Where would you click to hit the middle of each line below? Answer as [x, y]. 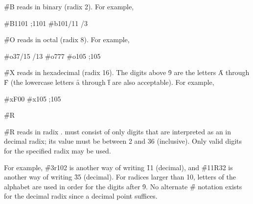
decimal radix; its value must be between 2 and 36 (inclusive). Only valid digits [123, 141]
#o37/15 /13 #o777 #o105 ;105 [52, 56]
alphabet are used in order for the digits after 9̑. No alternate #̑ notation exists [123, 186]
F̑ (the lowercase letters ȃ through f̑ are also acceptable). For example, [109, 82]
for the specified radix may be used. [57, 150]
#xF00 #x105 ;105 [33, 98]
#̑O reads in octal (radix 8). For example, [67, 39]
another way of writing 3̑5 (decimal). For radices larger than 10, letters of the [120, 177]
